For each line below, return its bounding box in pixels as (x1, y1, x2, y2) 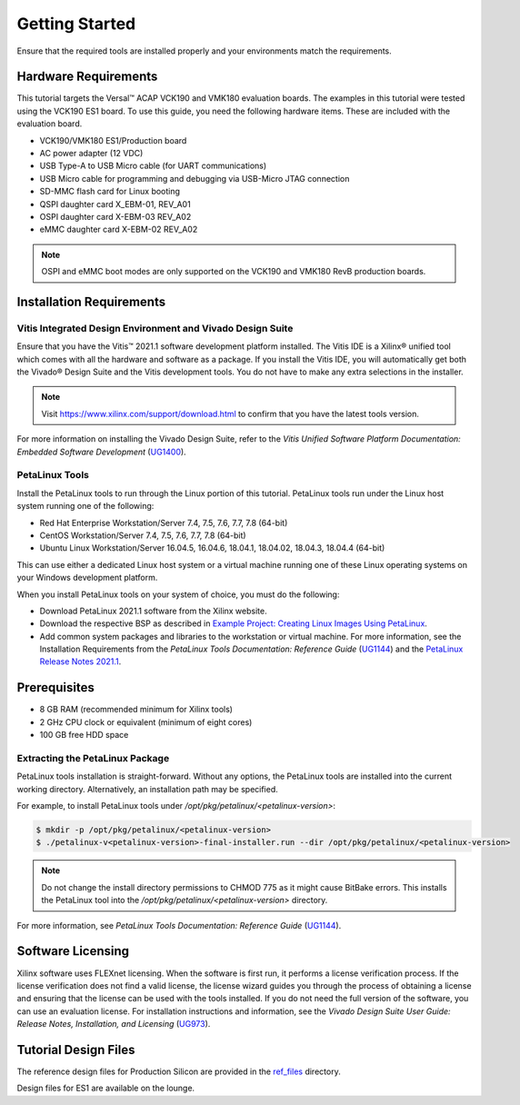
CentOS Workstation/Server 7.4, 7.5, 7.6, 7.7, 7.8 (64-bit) (39, 530, 246, 541)
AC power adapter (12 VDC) (39, 148, 144, 159)
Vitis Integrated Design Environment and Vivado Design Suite (16, 322, 294, 334)
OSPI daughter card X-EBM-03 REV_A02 (39, 211, 192, 222)
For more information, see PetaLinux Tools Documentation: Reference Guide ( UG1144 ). (16, 920, 342, 931)
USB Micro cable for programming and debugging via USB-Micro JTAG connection (39, 173, 350, 184)
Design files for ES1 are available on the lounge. (16, 1082, 195, 1094)
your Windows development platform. (16, 572, 158, 583)
